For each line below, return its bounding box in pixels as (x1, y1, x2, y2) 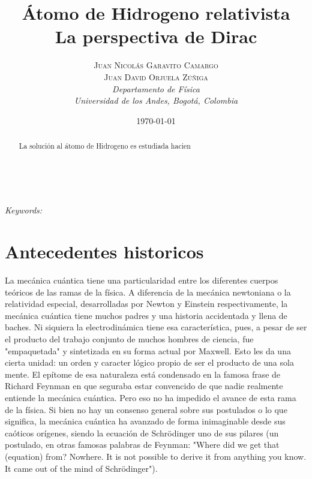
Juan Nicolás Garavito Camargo (94, 59, 218, 71)
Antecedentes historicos (5, 239, 204, 264)
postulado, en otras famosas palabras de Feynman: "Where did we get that (5, 438, 280, 451)
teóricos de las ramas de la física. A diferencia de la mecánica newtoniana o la (5, 285, 291, 298)
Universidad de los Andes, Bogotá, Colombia (74, 94, 238, 107)
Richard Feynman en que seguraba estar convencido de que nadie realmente (5, 379, 283, 392)
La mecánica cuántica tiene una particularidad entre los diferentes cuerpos (5, 274, 278, 287)
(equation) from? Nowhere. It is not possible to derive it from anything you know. (5, 450, 307, 462)
